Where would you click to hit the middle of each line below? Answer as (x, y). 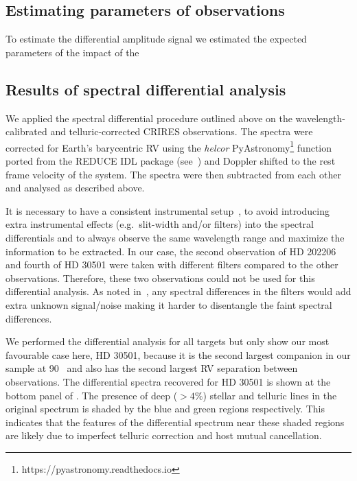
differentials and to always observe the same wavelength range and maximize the (175, 237)
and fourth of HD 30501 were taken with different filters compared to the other (172, 265)
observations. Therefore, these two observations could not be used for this (160, 278)
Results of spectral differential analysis (146, 89)
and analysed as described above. (75, 188)
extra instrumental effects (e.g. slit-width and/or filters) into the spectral (160, 224)
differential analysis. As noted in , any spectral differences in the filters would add (178, 291)
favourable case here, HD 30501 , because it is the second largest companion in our (178, 354)
